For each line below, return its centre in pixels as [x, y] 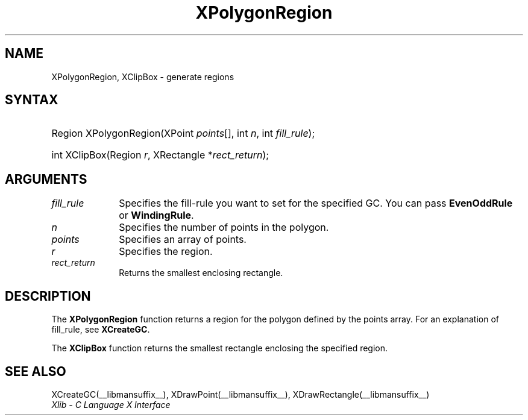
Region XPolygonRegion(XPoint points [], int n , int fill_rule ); [183, 133]
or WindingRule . [156, 215]
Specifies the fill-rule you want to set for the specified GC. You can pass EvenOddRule [316, 203]
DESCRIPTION [48, 296]
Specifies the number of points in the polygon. [224, 227]
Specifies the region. [166, 252]
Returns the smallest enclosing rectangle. [201, 273]
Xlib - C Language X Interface [111, 404]
